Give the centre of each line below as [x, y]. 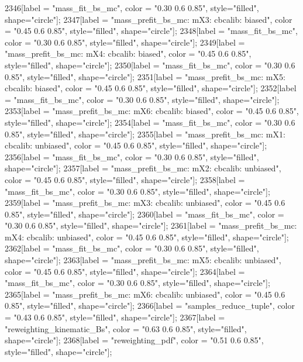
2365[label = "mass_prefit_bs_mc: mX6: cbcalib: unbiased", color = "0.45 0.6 [145, 294]
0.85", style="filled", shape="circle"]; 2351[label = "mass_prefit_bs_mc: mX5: [145, 76]
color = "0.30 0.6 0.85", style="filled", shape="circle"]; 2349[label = [125, 42]
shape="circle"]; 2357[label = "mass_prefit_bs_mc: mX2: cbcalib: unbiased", [143, 168]
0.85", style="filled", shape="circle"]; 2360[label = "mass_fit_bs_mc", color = [144, 214]
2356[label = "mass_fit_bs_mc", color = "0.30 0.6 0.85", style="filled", [132, 156]
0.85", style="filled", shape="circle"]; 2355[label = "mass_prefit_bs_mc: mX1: [145, 134]
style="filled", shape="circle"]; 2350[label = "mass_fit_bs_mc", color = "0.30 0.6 [150, 65]
